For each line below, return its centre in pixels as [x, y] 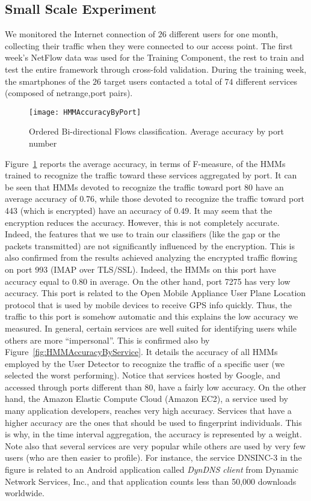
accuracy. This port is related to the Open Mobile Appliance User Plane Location [155, 293]
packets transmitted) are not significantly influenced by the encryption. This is [150, 245]
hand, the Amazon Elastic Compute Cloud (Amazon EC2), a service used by [146, 399]
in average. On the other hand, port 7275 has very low [190, 281]
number [43, 143]
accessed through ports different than [73, 387]
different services [266, 81]
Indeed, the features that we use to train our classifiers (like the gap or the [143, 234]
